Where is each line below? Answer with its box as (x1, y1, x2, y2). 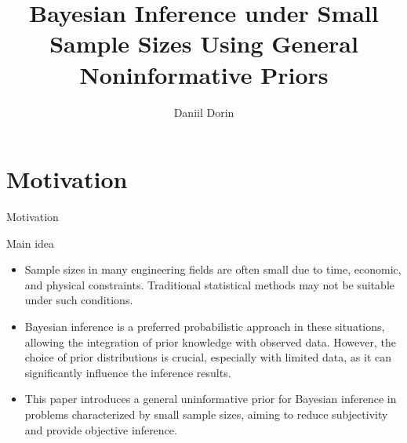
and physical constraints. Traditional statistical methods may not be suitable (24, 276, 394, 292)
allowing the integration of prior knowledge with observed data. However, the (24, 333, 396, 350)
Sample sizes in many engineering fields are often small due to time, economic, (24, 261, 402, 278)
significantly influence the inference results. (24, 364, 231, 380)
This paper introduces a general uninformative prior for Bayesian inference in (24, 390, 397, 407)
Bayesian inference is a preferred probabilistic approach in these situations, (24, 318, 385, 334)
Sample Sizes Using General (49, 27, 358, 60)
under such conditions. (24, 292, 133, 308)
